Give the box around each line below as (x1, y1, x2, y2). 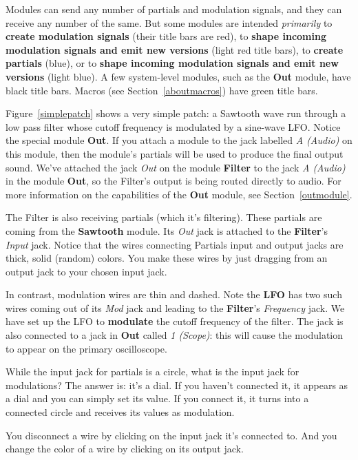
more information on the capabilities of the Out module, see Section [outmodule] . (6, 187, 352, 201)
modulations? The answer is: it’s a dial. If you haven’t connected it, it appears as (6, 377, 348, 392)
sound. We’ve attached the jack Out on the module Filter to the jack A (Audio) (6, 160, 346, 174)
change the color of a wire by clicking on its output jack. (6, 441, 244, 456)
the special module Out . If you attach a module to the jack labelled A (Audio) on (6, 133, 352, 147)
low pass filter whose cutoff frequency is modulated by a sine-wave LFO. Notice (6, 119, 341, 134)
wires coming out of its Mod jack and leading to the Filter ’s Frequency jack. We (6, 300, 345, 315)
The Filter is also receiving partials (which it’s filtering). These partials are (6, 210, 322, 224)
